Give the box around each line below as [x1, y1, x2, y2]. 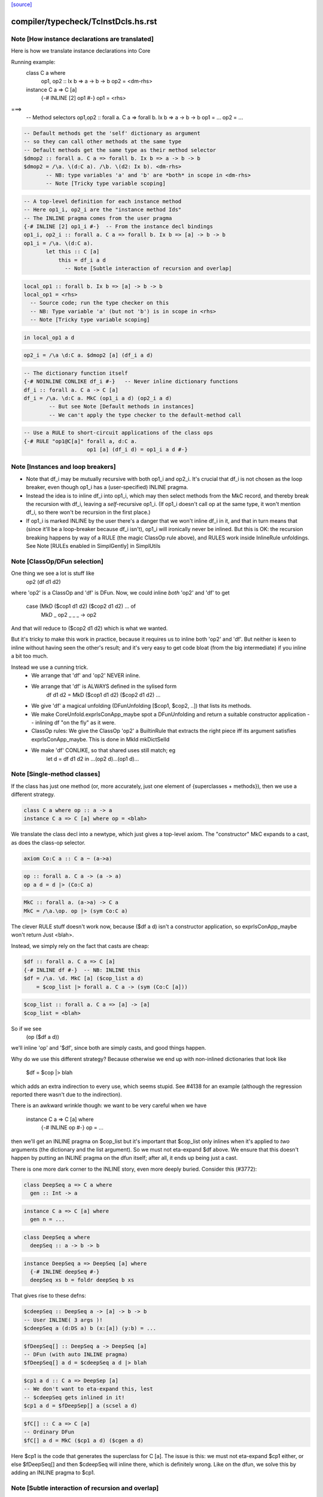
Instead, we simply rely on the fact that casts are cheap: [11, 942, 150, 949]
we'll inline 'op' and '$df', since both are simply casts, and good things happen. [11, 1044, 206, 1051]
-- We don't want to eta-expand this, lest [23, 1386, 154, 1392]
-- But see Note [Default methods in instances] [48, 403, 194, 410]
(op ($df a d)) [26, 1034, 60, 1040]
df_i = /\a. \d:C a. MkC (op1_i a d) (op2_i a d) [23, 395, 172, 401]
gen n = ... [30, 1216, 65, 1223]
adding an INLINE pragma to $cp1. [11, 1469, 96, 1476]
